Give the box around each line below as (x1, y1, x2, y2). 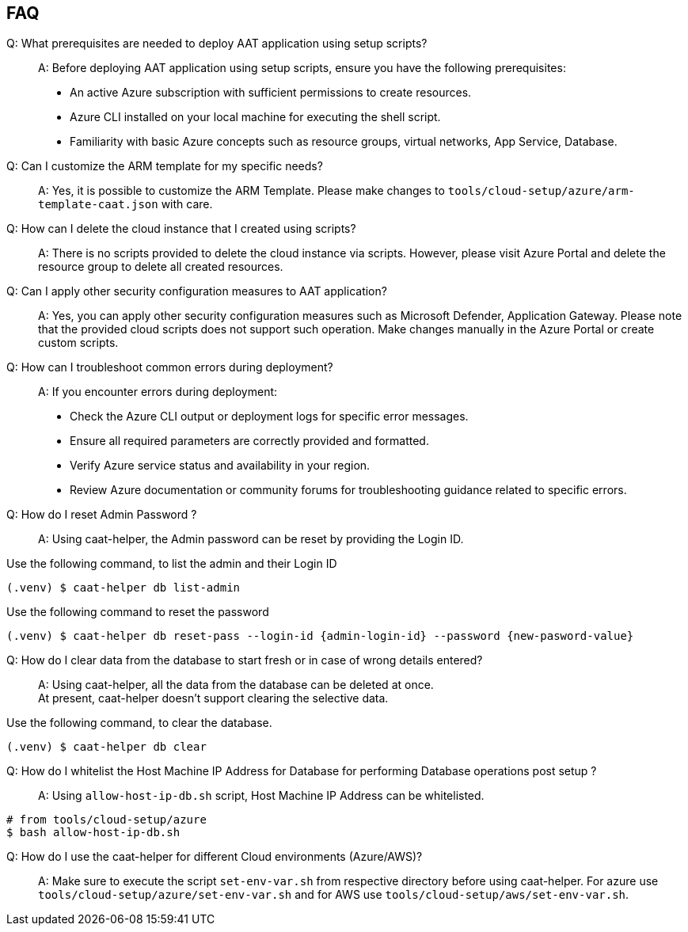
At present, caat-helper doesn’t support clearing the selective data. (38, 691, 389, 706)
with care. (161, 197, 213, 211)
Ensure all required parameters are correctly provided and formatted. (70, 434, 429, 448)
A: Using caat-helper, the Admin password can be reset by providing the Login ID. (38, 532, 464, 546)
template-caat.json (38, 198, 158, 211)
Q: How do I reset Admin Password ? (6, 508, 197, 522)
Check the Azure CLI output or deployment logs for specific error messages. (70, 409, 469, 424)
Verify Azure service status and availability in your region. (70, 458, 371, 473)
